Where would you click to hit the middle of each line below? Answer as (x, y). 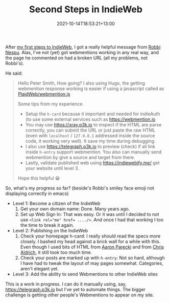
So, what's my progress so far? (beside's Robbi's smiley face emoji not (80, 188)
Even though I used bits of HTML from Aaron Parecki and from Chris (92, 247)
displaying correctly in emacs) (37, 193)
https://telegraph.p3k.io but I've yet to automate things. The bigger (76, 289)
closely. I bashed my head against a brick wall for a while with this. (90, 241)
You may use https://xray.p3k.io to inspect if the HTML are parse (93, 124)
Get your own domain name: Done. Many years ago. (75, 209)
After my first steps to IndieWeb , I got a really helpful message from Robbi (83, 47)
